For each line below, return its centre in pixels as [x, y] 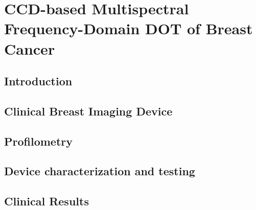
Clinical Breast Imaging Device [88, 111]
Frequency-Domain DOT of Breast [129, 28]
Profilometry [39, 141]
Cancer [30, 48]
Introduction [38, 81]
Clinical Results [46, 201]
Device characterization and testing [100, 171]
